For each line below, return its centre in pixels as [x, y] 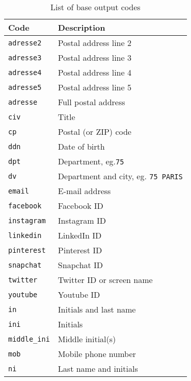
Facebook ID [80, 206]
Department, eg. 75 [91, 161]
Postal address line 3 [94, 57]
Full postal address [91, 102]
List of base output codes [95, 7]
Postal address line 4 [94, 72]
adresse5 [25, 87]
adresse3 [25, 57]
